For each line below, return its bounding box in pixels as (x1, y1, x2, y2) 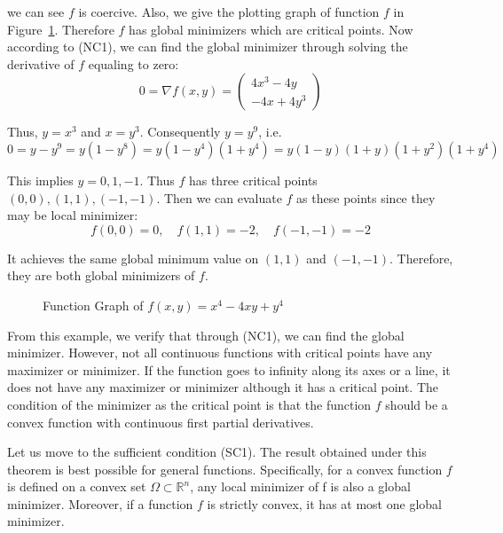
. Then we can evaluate (156, 188, 282, 207)
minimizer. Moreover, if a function (7, 494, 193, 513)
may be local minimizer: (7, 206, 138, 224)
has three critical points (188, 170, 318, 189)
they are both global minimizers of (7, 266, 195, 285)
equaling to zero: (88, 54, 179, 73)
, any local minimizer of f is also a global (190, 477, 411, 496)
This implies (7, 170, 74, 189)
